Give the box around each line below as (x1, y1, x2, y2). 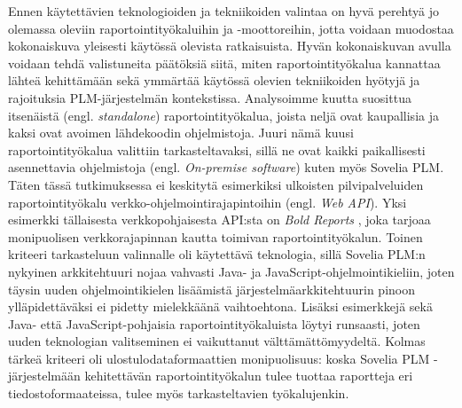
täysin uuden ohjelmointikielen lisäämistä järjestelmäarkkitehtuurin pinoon (8, 279, 416, 298)
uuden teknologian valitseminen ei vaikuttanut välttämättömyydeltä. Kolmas (8, 332, 426, 350)
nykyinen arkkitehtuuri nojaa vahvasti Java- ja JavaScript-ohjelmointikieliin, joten (8, 262, 455, 280)
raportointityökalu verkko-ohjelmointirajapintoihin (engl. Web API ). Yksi (8, 192, 407, 211)
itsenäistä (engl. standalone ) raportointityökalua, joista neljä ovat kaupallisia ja (8, 106, 439, 124)
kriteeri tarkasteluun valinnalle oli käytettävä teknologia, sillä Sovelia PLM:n (8, 245, 426, 263)
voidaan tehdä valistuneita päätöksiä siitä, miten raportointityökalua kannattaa (8, 53, 441, 72)
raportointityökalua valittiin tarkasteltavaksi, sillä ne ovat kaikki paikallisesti (8, 140, 426, 159)
